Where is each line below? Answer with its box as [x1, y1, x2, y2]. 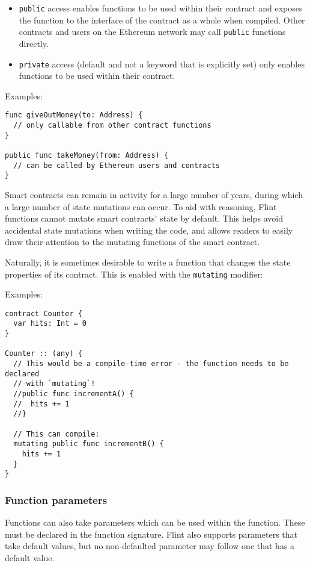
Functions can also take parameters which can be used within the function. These [5, 516, 305, 529]
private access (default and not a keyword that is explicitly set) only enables [19, 57, 305, 70]
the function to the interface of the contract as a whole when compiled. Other [19, 13, 305, 26]
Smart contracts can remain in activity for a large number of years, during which [5, 188, 303, 201]
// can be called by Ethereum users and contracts [13, 161, 220, 170]
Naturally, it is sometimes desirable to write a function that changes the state [5, 255, 291, 268]
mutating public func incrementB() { [13, 440, 164, 449]
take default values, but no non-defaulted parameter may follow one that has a [5, 540, 295, 552]
